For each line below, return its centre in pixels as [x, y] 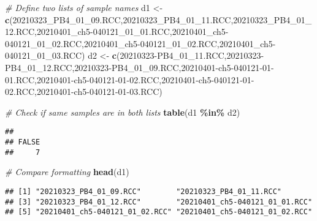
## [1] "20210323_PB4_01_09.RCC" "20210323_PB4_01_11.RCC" [143, 191]
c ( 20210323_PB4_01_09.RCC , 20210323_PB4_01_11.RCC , [119, 19]
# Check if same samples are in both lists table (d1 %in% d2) [123, 112]
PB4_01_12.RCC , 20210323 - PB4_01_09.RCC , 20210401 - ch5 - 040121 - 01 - [139, 67]
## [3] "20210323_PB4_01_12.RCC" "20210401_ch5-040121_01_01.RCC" [159, 202]
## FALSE [23, 142]
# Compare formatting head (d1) [67, 172]
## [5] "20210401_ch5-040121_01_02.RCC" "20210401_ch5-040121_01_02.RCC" [159, 212]
